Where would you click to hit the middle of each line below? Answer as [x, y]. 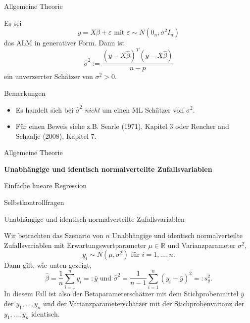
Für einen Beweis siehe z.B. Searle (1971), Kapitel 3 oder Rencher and [122, 126]
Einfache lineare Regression [46, 185]
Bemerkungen [25, 93]
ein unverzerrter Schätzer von [49, 76]
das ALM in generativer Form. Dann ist [64, 43]
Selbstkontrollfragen [34, 202]
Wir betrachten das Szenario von [54, 235]
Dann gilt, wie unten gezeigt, [48, 265]
